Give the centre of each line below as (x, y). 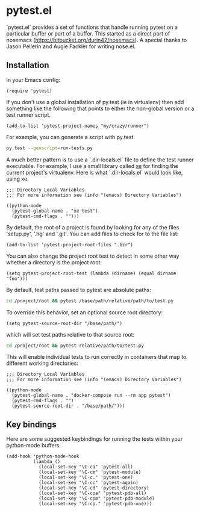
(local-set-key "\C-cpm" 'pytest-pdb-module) (96, 499)
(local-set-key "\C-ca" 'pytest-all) (86, 467)
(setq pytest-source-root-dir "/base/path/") (64, 323)
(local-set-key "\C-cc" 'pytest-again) (88, 483)
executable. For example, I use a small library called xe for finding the (92, 166)
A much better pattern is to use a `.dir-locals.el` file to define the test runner (100, 160)
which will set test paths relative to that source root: (70, 334)
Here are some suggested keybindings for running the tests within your (95, 439)
